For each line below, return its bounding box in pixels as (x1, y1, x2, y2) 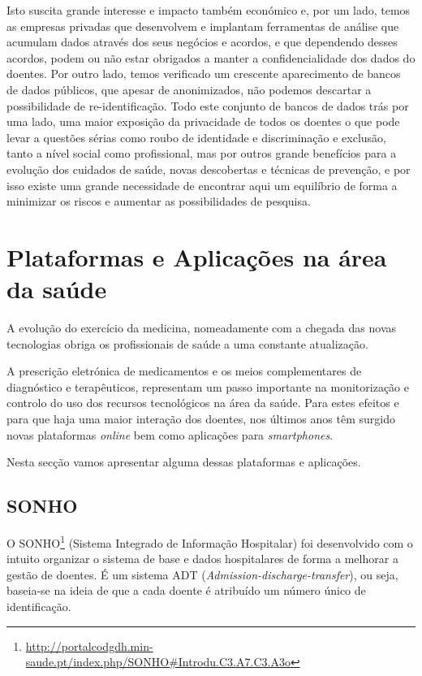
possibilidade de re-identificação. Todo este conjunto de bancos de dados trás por (6, 97, 409, 114)
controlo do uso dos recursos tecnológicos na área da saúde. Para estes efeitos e (6, 394, 399, 411)
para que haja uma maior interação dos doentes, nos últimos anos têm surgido (6, 410, 395, 427)
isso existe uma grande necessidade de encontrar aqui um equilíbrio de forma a (6, 176, 398, 193)
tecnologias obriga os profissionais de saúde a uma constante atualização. (6, 335, 368, 352)
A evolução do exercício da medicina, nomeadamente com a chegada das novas (6, 319, 397, 336)
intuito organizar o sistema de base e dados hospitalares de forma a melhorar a (6, 550, 398, 567)
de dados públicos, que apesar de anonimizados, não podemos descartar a (6, 80, 372, 97)
